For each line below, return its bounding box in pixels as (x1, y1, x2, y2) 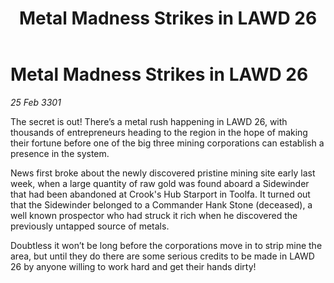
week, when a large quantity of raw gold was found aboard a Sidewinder (10, 177, 310, 189)
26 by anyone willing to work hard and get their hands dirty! (10, 260, 257, 272)
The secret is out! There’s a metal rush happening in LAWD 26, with (10, 115, 288, 127)
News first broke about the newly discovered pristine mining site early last (10, 167, 316, 179)
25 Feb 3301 (10, 96, 62, 108)
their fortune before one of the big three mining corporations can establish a (10, 137, 325, 149)
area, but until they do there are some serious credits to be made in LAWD (10, 250, 315, 262)
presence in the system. (10, 147, 110, 159)
